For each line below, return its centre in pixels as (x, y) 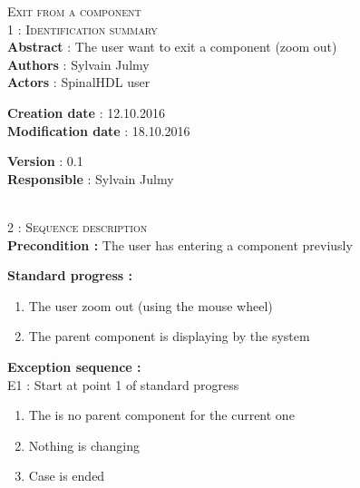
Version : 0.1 (45, 161)
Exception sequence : (74, 366)
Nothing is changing (84, 445)
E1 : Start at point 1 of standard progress (123, 384)
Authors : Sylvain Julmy (78, 64)
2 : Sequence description (78, 226)
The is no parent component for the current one (161, 415)
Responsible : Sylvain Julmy (91, 178)
